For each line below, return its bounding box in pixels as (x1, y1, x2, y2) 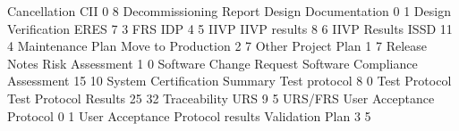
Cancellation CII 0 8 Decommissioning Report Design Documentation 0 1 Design (7, 2, 451, 20)
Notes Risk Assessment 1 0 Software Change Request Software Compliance (7, 53, 418, 72)
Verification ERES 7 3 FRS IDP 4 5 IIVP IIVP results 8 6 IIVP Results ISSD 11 (7, 19, 453, 37)
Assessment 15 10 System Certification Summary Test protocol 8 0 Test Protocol (7, 71, 452, 90)
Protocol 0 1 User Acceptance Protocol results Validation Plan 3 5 (7, 106, 371, 125)
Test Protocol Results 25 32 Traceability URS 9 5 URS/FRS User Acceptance (7, 88, 435, 107)
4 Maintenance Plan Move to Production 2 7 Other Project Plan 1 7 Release (7, 37, 427, 55)
